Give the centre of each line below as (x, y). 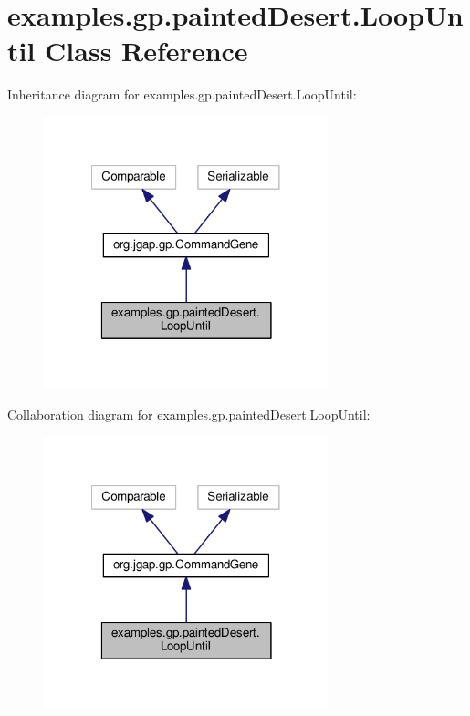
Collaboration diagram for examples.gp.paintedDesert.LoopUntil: (189, 414)
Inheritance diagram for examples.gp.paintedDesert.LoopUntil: (182, 94)
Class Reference (146, 51)
